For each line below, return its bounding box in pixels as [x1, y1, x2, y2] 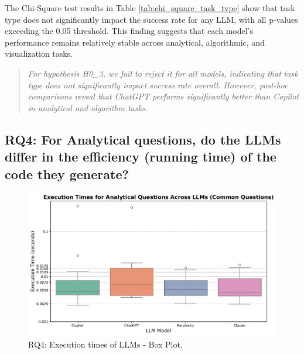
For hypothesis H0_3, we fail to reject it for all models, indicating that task [28, 67, 298, 79]
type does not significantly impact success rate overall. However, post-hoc [28, 78, 288, 91]
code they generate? [5, 164, 129, 183]
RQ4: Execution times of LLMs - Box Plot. [28, 338, 183, 350]
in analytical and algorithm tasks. [28, 101, 148, 114]
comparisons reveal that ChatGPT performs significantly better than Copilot [28, 90, 299, 102]
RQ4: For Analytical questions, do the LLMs [5, 130, 281, 148]
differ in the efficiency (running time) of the [5, 147, 276, 166]
